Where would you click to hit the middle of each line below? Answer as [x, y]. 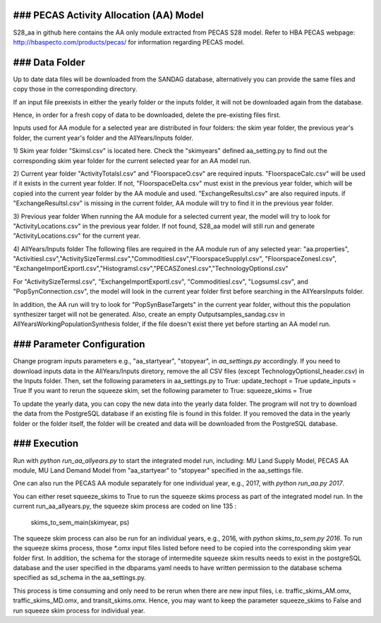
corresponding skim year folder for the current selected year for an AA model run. [132, 161]
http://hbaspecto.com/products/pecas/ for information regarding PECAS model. [129, 42]
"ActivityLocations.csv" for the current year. [77, 236]
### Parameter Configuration [79, 345]
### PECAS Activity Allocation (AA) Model [108, 15]
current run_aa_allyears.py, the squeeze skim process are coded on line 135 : [125, 506]
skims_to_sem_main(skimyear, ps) [80, 522]
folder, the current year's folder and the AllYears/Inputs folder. [103, 138]
